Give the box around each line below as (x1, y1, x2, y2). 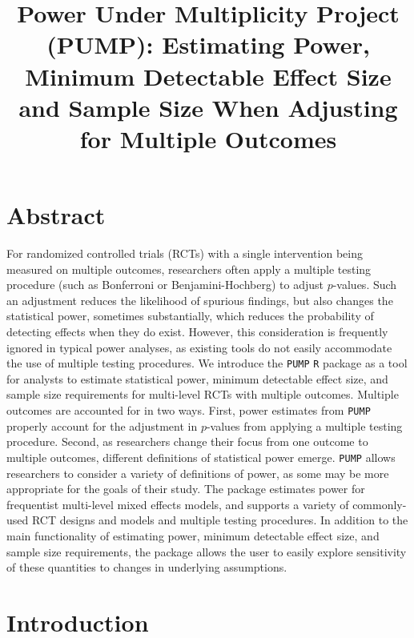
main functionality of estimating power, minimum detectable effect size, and (6, 527, 380, 544)
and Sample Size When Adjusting (18, 90, 398, 123)
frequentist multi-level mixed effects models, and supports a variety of (6, 496, 349, 512)
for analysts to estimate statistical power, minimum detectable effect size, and (6, 370, 388, 387)
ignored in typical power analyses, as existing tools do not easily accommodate (6, 339, 392, 355)
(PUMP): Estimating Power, (46, 28, 370, 61)
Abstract (6, 199, 106, 231)
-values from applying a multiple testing (206, 417, 403, 434)
